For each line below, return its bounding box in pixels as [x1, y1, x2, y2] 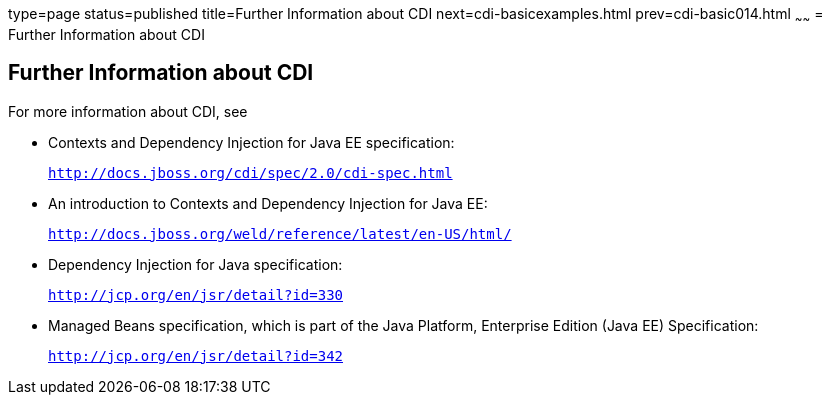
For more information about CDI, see [8, 102, 248, 120]
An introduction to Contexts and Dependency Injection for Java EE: [48, 194, 488, 212]
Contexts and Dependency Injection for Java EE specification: [48, 133, 455, 151]
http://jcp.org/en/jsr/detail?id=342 [48, 347, 344, 364]
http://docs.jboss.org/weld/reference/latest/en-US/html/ [48, 225, 512, 242]
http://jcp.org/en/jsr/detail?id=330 [48, 286, 344, 303]
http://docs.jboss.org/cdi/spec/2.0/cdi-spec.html [48, 164, 453, 181]
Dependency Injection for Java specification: [48, 255, 343, 273]
